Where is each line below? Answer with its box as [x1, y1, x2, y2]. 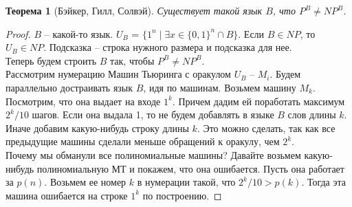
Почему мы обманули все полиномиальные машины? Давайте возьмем [5, 147, 301, 162]
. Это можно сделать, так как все [197, 120, 335, 135]
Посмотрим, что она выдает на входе [5, 94, 161, 108]
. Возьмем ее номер [44, 175, 126, 189]
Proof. [5, 26, 31, 41]
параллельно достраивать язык [5, 80, 133, 94]
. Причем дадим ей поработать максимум [172, 94, 345, 108]
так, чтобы [110, 53, 155, 67]
